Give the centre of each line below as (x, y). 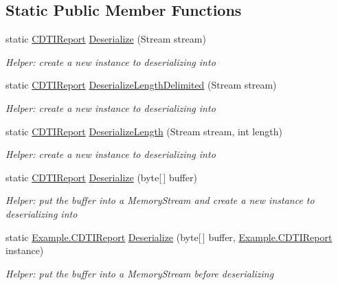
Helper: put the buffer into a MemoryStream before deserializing (140, 273)
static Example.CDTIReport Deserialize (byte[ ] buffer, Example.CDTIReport (169, 237)
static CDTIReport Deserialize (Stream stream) (106, 39)
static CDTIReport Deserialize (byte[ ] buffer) (101, 177)
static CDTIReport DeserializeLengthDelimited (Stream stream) (141, 85)
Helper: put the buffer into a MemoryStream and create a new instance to (160, 200)
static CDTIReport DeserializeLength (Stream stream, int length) (144, 131)
